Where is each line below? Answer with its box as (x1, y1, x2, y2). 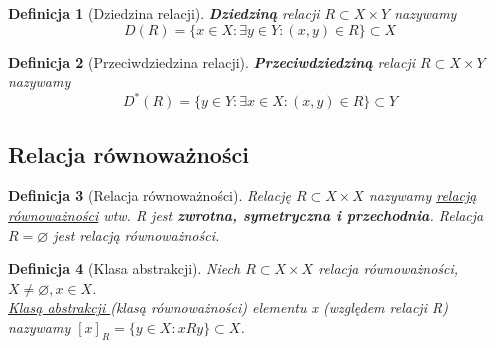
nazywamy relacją (368, 185, 477, 206)
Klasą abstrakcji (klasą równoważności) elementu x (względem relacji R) (8, 297, 448, 318)
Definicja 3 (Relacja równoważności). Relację (8, 185, 291, 206)
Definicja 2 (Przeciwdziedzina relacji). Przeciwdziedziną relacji (8, 51, 416, 72)
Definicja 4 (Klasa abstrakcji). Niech (8, 258, 241, 279)
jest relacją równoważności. (53, 224, 220, 245)
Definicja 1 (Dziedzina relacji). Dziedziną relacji (8, 3, 320, 23)
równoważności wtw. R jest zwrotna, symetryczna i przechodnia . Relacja (8, 205, 484, 226)
